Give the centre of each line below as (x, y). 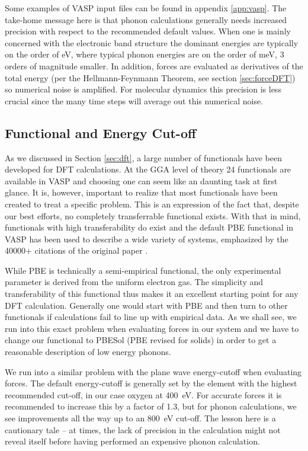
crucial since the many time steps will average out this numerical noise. (134, 100)
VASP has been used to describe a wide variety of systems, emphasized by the (147, 239)
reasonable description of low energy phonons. (88, 352)
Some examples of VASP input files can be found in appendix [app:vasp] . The (146, 8)
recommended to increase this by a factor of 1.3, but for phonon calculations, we (151, 406)
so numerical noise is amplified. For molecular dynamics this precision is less (143, 89)
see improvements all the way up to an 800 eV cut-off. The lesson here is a (140, 418)
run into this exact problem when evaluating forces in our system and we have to (152, 328)
